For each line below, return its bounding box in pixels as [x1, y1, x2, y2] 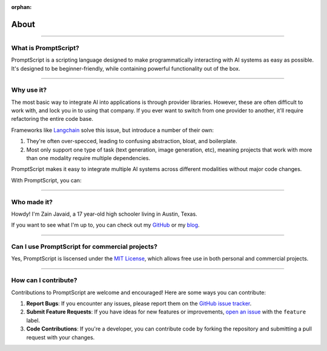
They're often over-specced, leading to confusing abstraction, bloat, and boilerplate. [26, 138, 237, 145]
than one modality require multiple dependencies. [26, 155, 151, 162]
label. [26, 317, 41, 324]
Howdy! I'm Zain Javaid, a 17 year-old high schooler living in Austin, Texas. [11, 210, 197, 217]
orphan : [11, 4, 32, 10]
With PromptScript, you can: [11, 176, 82, 184]
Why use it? [11, 86, 47, 94]
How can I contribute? [11, 276, 78, 285]
